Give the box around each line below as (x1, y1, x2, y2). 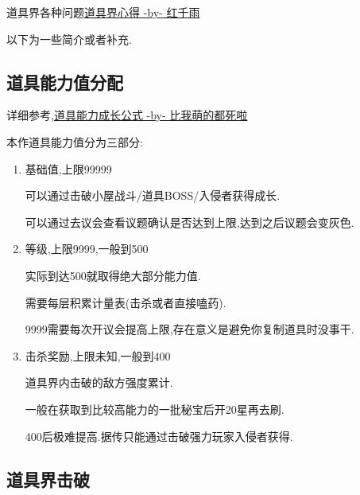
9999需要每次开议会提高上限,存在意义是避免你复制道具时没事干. (25, 321, 354, 337)
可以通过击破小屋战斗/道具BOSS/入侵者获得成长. (25, 187, 281, 204)
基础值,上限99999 (25, 160, 112, 177)
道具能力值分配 (6, 69, 123, 94)
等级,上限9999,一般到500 (25, 240, 149, 257)
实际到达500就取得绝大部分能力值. (25, 267, 201, 283)
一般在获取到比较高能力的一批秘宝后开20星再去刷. (25, 400, 285, 417)
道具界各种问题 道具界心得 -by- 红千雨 (6, 4, 200, 20)
